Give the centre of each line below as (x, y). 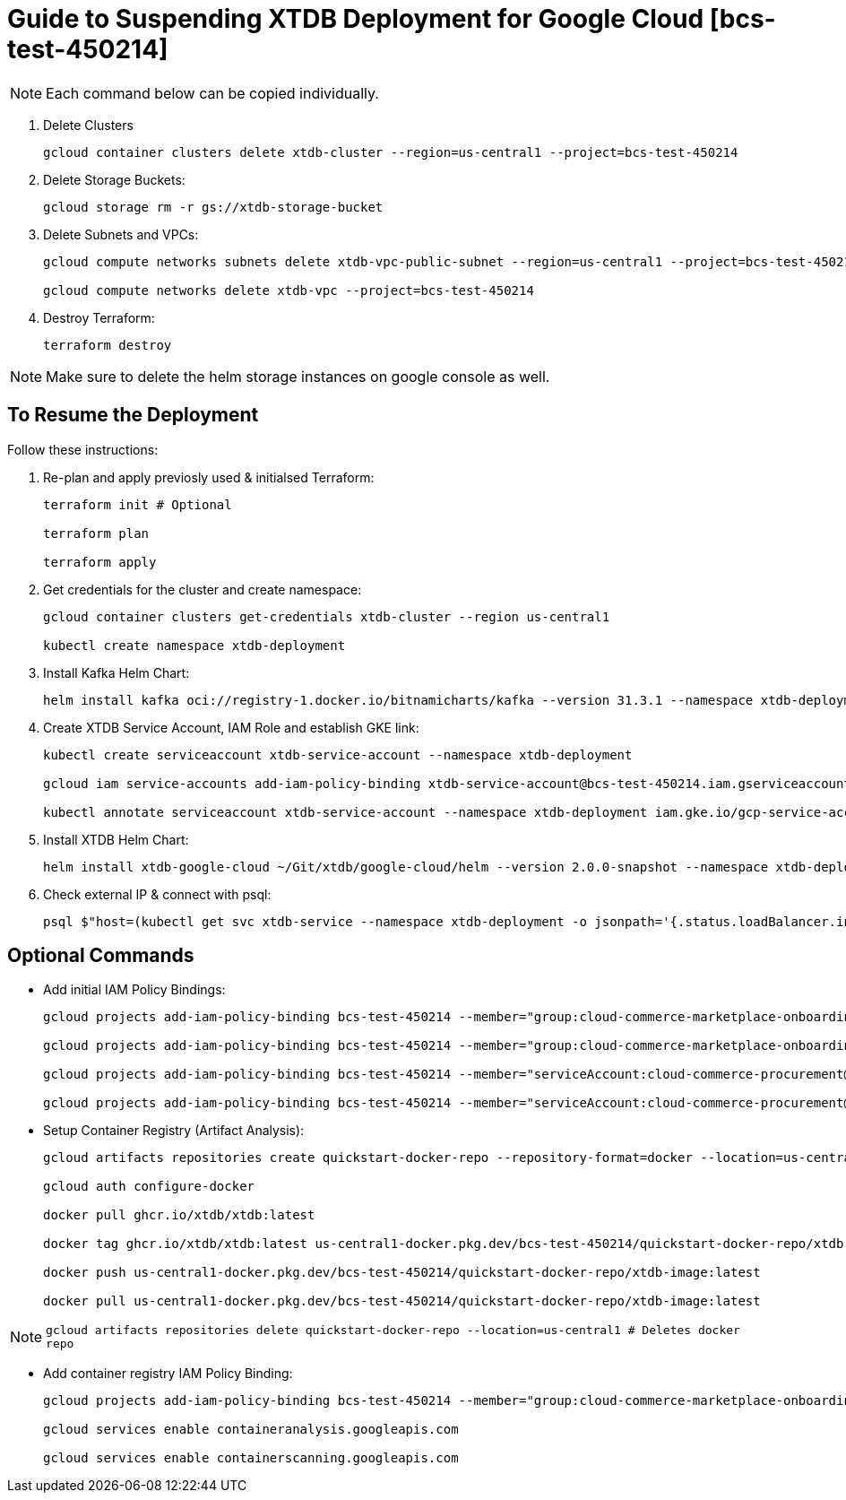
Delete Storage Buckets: (114, 179)
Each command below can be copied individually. (212, 93)
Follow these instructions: (83, 449)
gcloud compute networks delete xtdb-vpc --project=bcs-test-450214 (289, 290)
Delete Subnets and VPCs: (121, 234)
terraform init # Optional (138, 504)
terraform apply (100, 562)
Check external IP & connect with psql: (157, 894)
